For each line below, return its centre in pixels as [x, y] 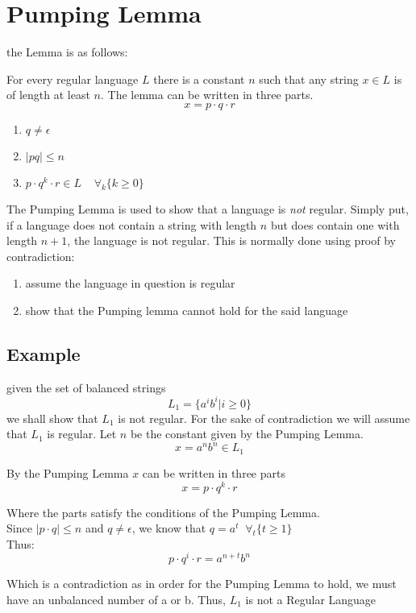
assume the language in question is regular [130, 283]
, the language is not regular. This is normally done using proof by [231, 240]
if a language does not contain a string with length [132, 224]
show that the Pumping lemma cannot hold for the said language [187, 310]
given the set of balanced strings [86, 387]
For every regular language [73, 79]
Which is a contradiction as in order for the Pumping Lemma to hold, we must [202, 584]
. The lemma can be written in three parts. [207, 95]
